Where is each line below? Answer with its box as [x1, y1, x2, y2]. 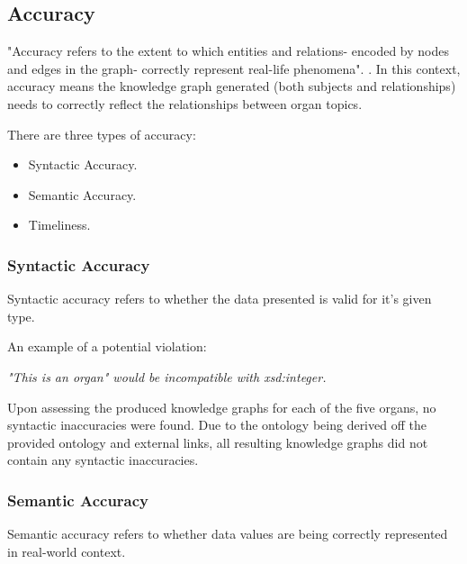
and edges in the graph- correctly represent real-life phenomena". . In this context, [7, 59, 461, 77]
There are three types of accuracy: [7, 124, 196, 143]
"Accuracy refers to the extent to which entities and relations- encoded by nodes [7, 41, 449, 60]
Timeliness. [28, 215, 91, 234]
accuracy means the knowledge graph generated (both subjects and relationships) [7, 77, 456, 96]
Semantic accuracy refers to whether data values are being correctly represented [7, 524, 448, 543]
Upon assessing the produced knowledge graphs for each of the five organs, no [7, 397, 436, 416]
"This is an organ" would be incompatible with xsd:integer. [7, 367, 327, 386]
